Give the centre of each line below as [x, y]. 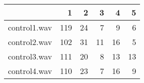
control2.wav [30, 42]
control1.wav [30, 27]
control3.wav [30, 56]
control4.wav [30, 71]
